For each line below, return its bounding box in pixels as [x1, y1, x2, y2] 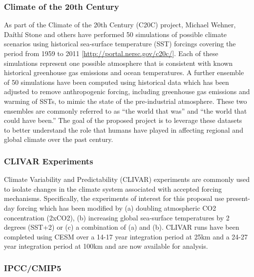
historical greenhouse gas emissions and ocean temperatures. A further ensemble [4, 67, 244, 78]
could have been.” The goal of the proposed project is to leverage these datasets [4, 115, 242, 125]
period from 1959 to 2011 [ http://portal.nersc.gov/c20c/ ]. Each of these [4, 48, 218, 58]
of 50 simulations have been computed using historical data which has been [4, 77, 229, 87]
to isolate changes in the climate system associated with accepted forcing [4, 183, 222, 194]
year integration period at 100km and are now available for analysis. [4, 241, 208, 251]
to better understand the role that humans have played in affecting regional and [4, 124, 243, 135]
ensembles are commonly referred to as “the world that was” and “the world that [4, 105, 247, 116]
